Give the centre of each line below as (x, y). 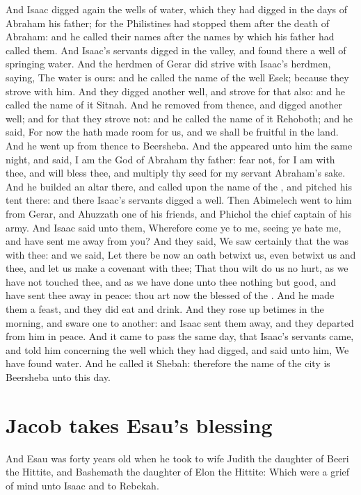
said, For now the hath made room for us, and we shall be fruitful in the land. (172, 132)
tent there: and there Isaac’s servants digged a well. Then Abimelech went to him (179, 200)
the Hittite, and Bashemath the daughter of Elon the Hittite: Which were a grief (178, 472)
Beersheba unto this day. (58, 377)
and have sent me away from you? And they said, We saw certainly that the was (177, 241)
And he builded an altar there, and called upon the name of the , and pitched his (179, 186)
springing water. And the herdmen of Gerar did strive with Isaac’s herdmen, (168, 64)
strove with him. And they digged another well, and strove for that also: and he (176, 91)
